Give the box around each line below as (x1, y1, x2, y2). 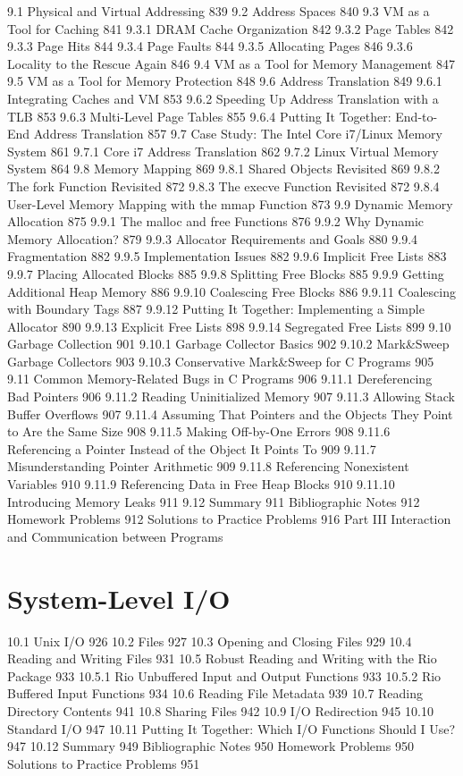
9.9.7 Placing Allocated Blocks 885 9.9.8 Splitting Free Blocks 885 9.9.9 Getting (7, 264, 444, 283)
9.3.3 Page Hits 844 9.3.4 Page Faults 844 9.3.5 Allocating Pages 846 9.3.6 (7, 37, 413, 55)
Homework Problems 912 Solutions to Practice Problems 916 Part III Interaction (7, 510, 451, 528)
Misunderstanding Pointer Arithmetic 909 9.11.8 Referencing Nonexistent (7, 457, 409, 476)
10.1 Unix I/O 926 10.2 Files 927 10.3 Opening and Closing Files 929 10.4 (7, 631, 412, 650)
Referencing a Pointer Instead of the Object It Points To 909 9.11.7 (7, 439, 376, 458)
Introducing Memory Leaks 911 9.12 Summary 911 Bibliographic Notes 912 (7, 492, 420, 510)
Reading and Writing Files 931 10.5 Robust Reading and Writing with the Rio (7, 649, 437, 668)
